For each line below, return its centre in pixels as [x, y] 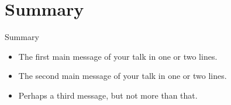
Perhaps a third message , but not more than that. [108, 95]
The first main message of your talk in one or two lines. [118, 56]
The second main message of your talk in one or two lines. [123, 76]
